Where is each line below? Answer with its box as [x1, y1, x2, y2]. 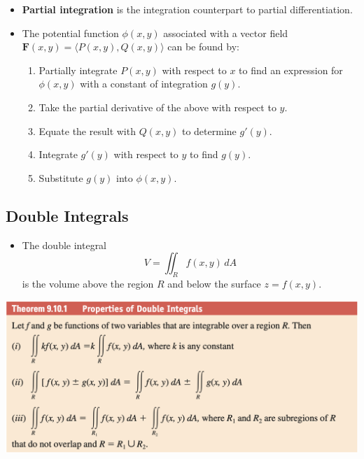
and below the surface [167, 276, 261, 290]
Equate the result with [38, 123, 136, 138]
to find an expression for [239, 62, 343, 77]
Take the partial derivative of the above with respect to [38, 99, 276, 114]
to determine [181, 123, 237, 138]
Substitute [38, 170, 83, 185]
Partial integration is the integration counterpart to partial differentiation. [22, 2, 353, 16]
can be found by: [167, 39, 239, 54]
